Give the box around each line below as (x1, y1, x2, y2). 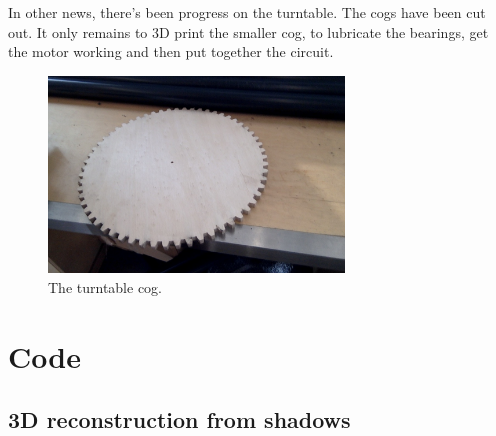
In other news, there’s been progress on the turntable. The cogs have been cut (8, 2, 486, 22)
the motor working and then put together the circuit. (8, 41, 334, 62)
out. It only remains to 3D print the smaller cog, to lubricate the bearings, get (8, 21, 489, 42)
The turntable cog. (48, 277, 162, 298)
